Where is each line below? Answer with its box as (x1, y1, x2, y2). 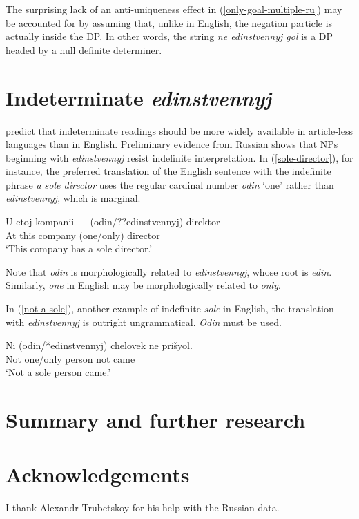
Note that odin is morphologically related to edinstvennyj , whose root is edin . (6, 264, 332, 279)
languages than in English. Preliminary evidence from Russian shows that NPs (6, 137, 338, 151)
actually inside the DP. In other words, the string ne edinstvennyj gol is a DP (6, 29, 333, 44)
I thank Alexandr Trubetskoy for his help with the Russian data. (6, 500, 280, 514)
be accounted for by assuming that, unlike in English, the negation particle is (6, 15, 333, 30)
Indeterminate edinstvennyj (6, 83, 271, 112)
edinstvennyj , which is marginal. (6, 191, 141, 205)
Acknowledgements (6, 460, 190, 488)
